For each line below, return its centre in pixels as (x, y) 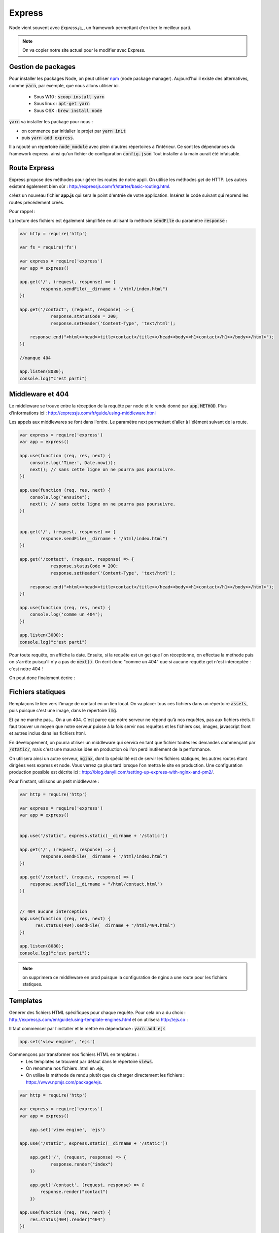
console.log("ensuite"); (60, 497)
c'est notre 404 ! (26, 669)
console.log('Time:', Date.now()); (73, 463)
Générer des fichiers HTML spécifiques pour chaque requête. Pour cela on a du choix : (97, 1013)
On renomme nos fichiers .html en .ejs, (65, 1068)
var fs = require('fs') (48, 247)
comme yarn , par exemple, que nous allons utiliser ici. (65, 85)
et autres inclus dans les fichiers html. (48, 733)
